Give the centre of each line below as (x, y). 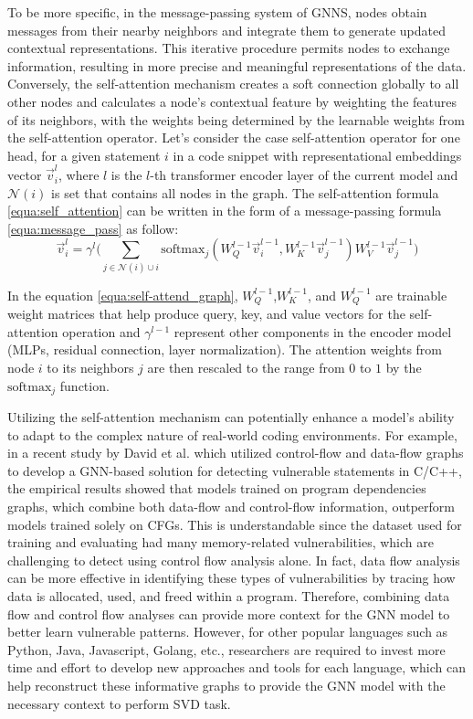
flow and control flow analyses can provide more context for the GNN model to (229, 613)
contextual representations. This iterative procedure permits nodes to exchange (229, 48)
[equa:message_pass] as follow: (93, 228)
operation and (101, 331)
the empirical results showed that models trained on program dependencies (217, 488)
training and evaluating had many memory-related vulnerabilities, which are (221, 542)
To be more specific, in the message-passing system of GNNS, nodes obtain (217, 12)
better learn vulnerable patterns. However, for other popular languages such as (228, 632)
